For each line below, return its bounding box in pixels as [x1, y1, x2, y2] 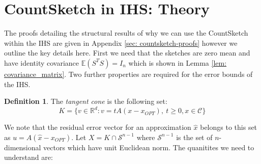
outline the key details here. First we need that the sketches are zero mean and [4, 47, 250, 58]
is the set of [176, 131, 213, 142]
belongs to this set [200, 122, 257, 132]
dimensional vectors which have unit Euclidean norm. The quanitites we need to [4, 142, 254, 152]
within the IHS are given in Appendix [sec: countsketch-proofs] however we [4, 37, 238, 48]
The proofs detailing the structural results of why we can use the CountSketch [4, 28, 248, 38]
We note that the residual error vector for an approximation [4, 122, 191, 132]
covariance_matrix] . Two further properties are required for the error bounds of [4, 68, 253, 79]
